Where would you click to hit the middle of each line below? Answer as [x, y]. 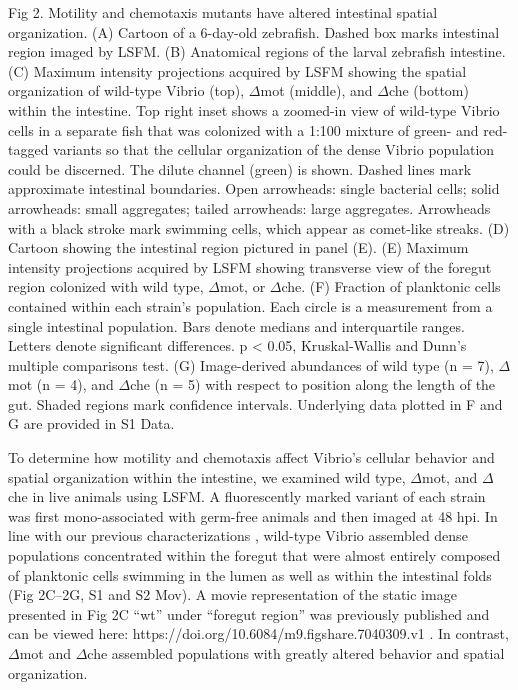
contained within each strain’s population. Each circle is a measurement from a [250, 305]
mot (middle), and [316, 90]
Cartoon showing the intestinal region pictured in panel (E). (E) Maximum [238, 247]
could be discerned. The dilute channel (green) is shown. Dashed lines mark [240, 168]
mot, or [243, 286]
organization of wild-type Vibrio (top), [126, 90]
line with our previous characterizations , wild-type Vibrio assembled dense [238, 535]
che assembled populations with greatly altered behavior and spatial [296, 653]
